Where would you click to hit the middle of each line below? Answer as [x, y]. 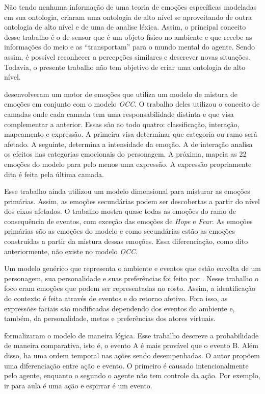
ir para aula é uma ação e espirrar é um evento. [78, 385]
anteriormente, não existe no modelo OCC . [71, 251]
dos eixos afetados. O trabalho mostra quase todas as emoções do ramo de [120, 211]
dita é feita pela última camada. [54, 174]
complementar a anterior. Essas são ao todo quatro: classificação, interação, [122, 124]
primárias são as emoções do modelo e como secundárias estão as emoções [120, 231]
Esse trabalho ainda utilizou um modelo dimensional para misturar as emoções [127, 191]
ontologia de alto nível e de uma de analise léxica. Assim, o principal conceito [125, 27]
